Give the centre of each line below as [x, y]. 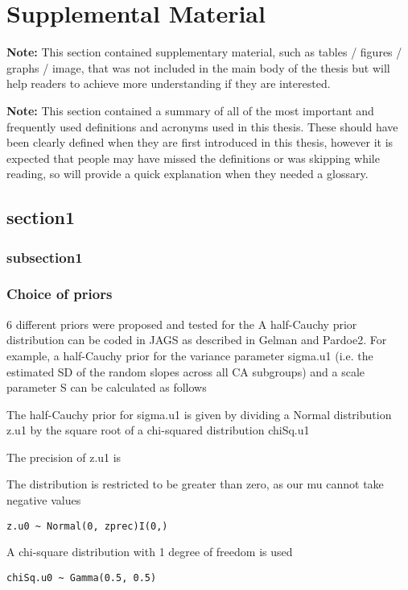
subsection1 [45, 257]
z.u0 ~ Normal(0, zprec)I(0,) [87, 526]
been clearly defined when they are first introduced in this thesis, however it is [200, 142]
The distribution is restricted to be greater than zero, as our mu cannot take [195, 484]
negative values [44, 500]
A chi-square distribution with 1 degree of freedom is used [150, 552]
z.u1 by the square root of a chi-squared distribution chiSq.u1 [158, 430]
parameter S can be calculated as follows [107, 387]
